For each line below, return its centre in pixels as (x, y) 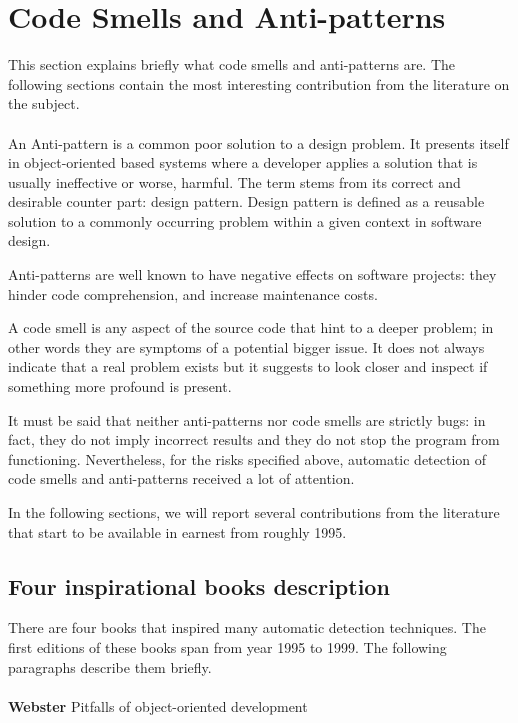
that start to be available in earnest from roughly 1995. (177, 531)
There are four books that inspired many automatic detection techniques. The (247, 627)
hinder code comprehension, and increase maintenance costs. (193, 293)
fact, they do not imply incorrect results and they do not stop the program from (254, 439)
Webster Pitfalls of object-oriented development (158, 705)
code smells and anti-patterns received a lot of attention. (181, 478)
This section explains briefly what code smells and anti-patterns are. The (232, 64)
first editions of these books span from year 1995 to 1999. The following (227, 646)
